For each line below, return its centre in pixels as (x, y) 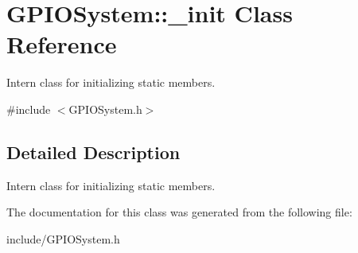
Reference (62, 44)
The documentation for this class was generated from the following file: (179, 212)
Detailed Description (93, 152)
